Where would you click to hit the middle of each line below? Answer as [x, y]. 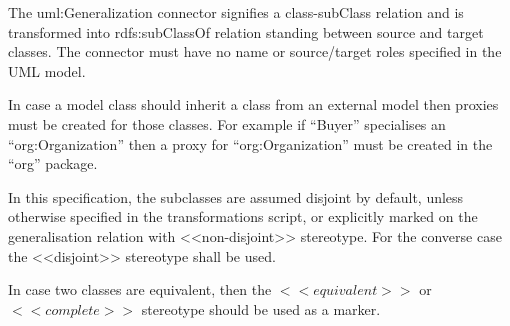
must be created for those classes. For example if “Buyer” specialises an [227, 123]
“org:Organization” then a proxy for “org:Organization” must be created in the [250, 143]
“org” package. [53, 163]
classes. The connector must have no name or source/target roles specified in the [255, 51]
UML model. [47, 70]
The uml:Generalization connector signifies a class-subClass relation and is [236, 12]
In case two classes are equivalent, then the [140, 289]
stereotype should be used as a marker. [261, 308]
